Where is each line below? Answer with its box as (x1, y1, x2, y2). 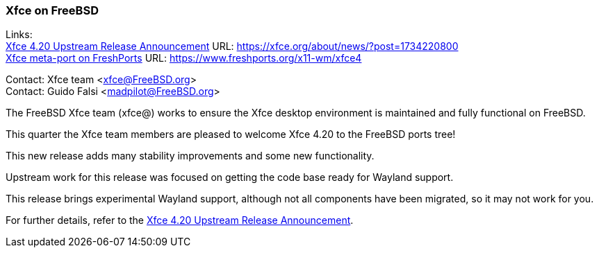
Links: (6, 28, 33, 41)
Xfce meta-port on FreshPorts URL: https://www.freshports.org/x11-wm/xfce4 (6, 52, 362, 64)
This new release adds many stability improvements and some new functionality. (6, 150, 375, 162)
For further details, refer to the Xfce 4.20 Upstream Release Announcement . (6, 214, 354, 227)
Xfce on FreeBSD (6, 3, 99, 17)
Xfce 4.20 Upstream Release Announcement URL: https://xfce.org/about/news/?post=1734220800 (6, 40, 459, 53)
